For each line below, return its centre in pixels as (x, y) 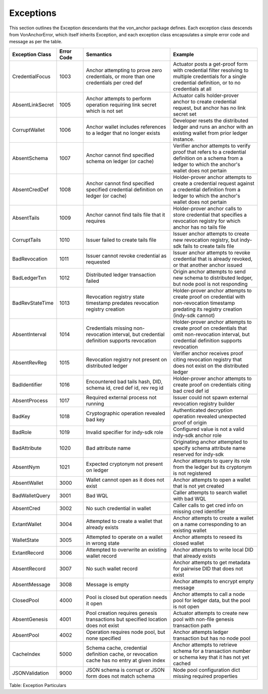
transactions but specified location (127, 619)
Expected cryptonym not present (125, 464)
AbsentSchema (30, 158)
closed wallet (189, 543)
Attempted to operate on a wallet (124, 537)
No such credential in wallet (119, 508)
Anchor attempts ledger (201, 632)
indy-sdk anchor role (197, 435)
